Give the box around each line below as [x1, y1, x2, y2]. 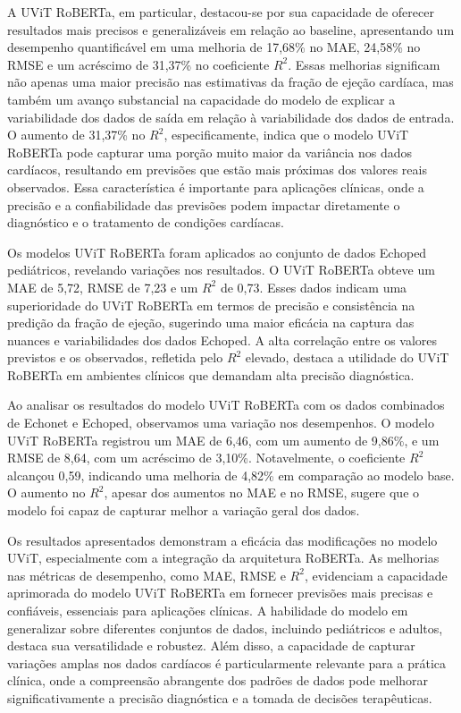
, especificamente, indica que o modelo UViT [163, 125, 409, 144]
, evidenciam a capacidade [304, 565, 448, 584]
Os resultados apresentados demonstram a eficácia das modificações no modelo [7, 531, 438, 549]
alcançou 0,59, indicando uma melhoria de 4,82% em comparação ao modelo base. [7, 465, 455, 484]
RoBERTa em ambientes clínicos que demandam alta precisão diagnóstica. [7, 365, 415, 384]
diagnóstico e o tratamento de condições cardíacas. [7, 213, 284, 232]
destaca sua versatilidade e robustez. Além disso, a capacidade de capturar [7, 636, 415, 655]
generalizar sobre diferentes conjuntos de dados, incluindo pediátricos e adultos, [7, 618, 443, 637]
